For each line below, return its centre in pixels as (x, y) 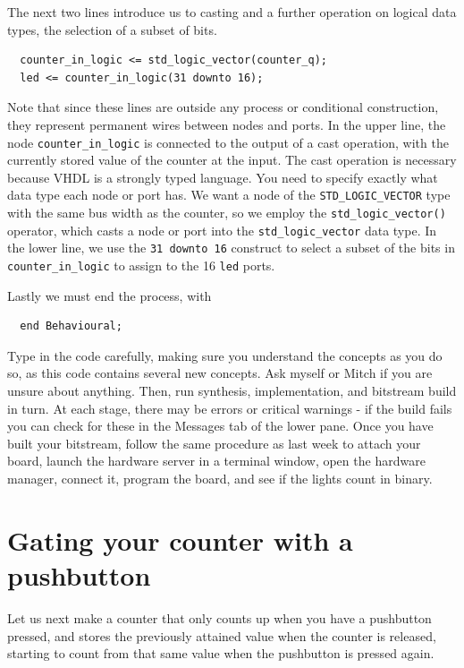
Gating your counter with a (180, 540)
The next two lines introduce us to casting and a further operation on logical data (232, 12)
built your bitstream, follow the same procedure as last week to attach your (214, 443)
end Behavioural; (71, 326)
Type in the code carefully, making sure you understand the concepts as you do (225, 355)
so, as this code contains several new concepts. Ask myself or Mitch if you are (220, 373)
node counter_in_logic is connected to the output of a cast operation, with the (228, 142)
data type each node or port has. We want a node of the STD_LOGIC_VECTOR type (229, 195)
